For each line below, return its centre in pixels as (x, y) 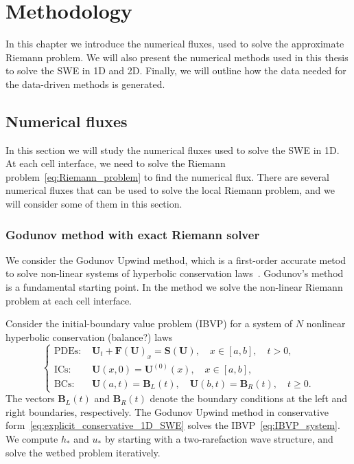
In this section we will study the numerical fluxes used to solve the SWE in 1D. (173, 150)
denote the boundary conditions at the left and (249, 398)
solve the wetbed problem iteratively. (83, 452)
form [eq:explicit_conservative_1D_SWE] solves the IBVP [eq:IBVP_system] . (173, 425)
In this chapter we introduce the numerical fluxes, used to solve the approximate (175, 44)
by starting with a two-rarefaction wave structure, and (219, 439)
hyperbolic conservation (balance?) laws (89, 336)
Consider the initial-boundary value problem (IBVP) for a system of (149, 323)
